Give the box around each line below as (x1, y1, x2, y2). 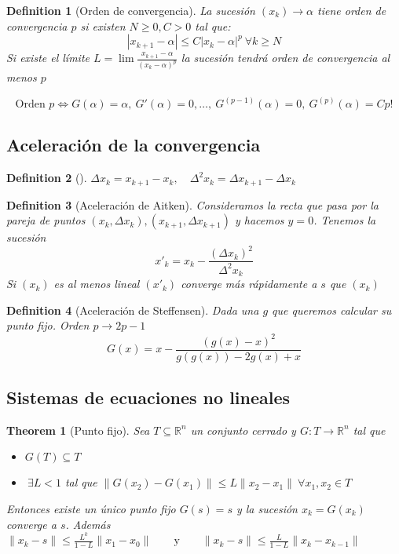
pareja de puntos (6, 212, 86, 228)
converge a (6, 516, 57, 532)
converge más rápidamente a (181, 275, 317, 292)
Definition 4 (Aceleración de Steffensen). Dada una (6, 301, 259, 318)
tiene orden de (317, 2, 386, 18)
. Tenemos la (313, 212, 376, 228)
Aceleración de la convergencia (6, 133, 261, 157)
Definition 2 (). (6, 169, 87, 186)
